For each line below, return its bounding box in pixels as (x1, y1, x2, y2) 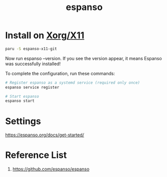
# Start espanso (5, 94, 39, 99)
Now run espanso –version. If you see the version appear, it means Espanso (5, 55, 162, 61)
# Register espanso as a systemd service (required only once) (5, 80, 140, 85)
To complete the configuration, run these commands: (5, 70, 115, 76)
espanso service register (5, 85, 59, 90)
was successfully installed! (5, 61, 61, 67)
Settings (5, 115, 41, 127)
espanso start (5, 98, 35, 104)
